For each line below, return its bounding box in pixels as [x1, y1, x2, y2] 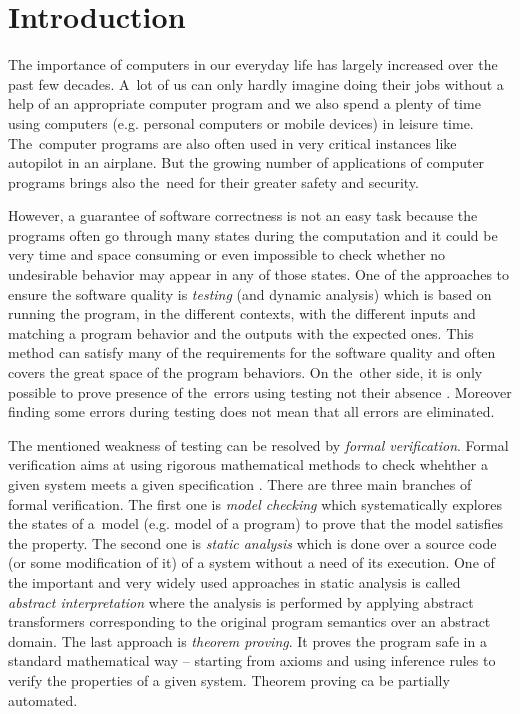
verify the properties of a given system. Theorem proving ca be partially [8, 669, 450, 690]
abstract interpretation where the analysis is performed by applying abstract [8, 591, 474, 612]
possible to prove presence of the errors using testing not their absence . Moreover [8, 381, 512, 402]
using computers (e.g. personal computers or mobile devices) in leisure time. [8, 112, 474, 133]
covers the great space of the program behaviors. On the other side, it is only [8, 362, 483, 383]
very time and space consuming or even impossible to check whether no [8, 244, 446, 265]
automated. [8, 689, 78, 710]
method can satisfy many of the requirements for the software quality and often [8, 342, 496, 363]
